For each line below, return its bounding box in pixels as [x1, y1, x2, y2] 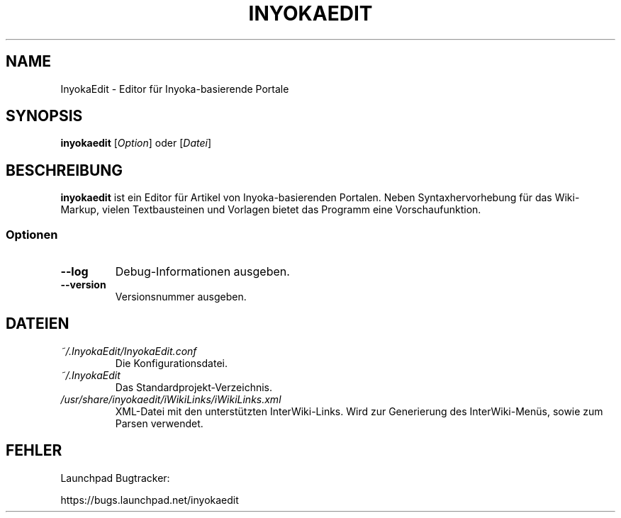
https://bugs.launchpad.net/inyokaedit [60, 493, 239, 506]
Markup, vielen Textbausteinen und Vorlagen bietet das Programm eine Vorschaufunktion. [60, 203, 481, 216]
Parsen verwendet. [115, 417, 203, 429]
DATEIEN [6, 315, 69, 333]
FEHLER [6, 441, 62, 460]
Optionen [6, 227, 58, 242]
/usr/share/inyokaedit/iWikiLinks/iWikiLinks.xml [60, 393, 281, 405]
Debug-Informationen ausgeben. [115, 264, 290, 279]
